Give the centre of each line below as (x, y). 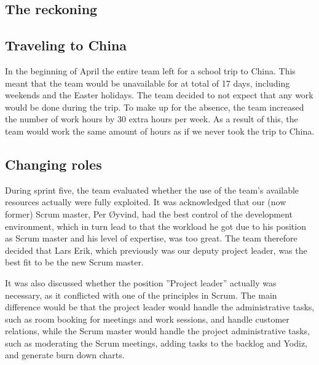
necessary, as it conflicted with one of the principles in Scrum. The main (141, 295)
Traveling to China (66, 45)
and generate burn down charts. (65, 355)
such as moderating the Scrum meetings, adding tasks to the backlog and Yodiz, (156, 343)
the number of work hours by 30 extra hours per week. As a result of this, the (152, 119)
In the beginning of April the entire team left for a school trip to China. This (150, 70)
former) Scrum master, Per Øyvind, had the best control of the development (149, 214)
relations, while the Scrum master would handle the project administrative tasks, (158, 331)
